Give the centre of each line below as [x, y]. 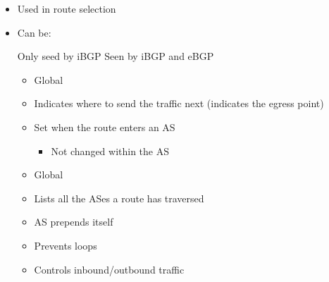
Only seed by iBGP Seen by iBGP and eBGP [116, 56]
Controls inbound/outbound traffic [109, 269]
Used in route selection [67, 8]
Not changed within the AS [110, 151]
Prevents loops [66, 245]
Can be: [34, 32]
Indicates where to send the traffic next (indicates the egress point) [179, 103]
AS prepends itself [74, 222]
